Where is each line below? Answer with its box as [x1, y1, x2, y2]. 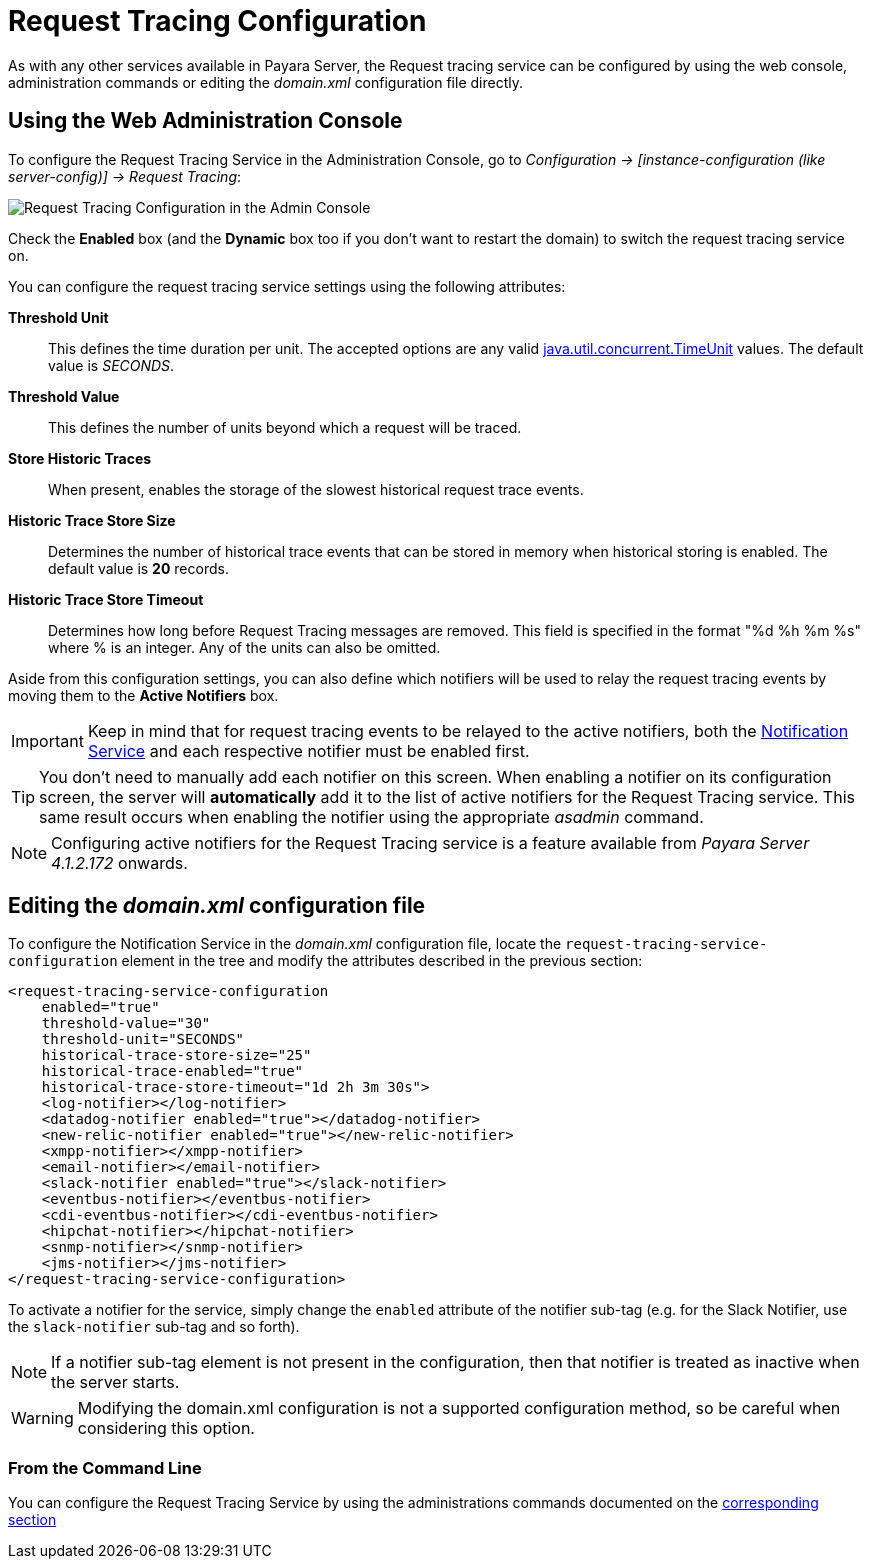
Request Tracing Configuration [8, 4, 427, 38]
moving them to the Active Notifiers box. [8, 686, 279, 704]
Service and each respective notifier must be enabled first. [87, 740, 530, 761]
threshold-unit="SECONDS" [41, 1031, 245, 1048]
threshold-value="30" [41, 1015, 211, 1032]
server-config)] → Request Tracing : [8, 167, 242, 185]
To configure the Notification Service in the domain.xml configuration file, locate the [8, 935, 562, 953]
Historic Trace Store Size [8, 511, 176, 529]
